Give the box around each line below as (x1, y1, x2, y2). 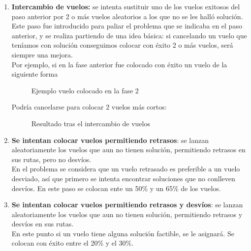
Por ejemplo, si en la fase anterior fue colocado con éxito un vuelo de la (11, 59, 227, 69)
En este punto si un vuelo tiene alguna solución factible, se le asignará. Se (11, 228, 234, 238)
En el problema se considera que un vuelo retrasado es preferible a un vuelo (11, 164, 240, 174)
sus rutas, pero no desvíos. (11, 154, 92, 164)
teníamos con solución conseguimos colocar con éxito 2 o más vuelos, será (11, 40, 233, 50)
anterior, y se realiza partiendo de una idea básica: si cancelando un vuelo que (11, 30, 247, 40)
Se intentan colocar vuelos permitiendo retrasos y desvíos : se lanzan (11, 199, 243, 210)
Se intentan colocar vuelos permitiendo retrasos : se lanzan (11, 135, 209, 145)
